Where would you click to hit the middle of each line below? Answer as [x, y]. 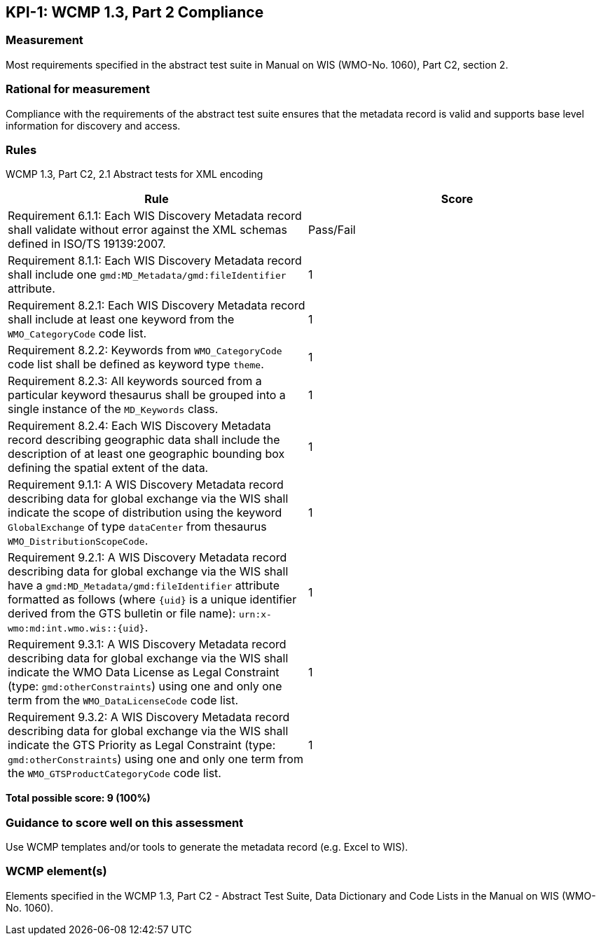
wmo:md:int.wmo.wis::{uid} [76, 629]
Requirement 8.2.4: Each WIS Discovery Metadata [139, 426]
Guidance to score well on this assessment [125, 822]
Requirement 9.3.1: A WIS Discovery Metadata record [147, 644]
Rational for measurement [78, 89]
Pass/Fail [332, 230]
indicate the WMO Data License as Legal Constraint [144, 672]
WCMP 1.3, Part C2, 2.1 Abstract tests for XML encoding [134, 174]
